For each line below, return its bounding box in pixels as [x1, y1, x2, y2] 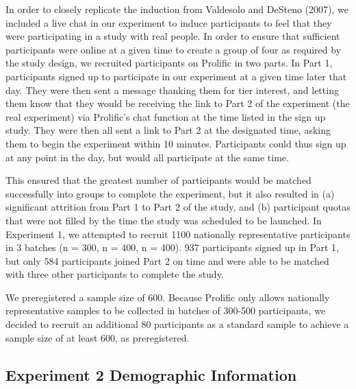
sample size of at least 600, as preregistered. [5, 330, 190, 344]
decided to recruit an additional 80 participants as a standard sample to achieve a [5, 317, 349, 331]
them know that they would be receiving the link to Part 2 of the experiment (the [5, 96, 350, 110]
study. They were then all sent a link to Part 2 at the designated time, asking [5, 123, 331, 137]
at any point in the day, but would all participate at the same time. [5, 150, 289, 164]
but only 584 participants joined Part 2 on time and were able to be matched [5, 253, 329, 268]
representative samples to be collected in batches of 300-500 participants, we [5, 303, 326, 318]
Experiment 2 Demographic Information [5, 364, 297, 385]
